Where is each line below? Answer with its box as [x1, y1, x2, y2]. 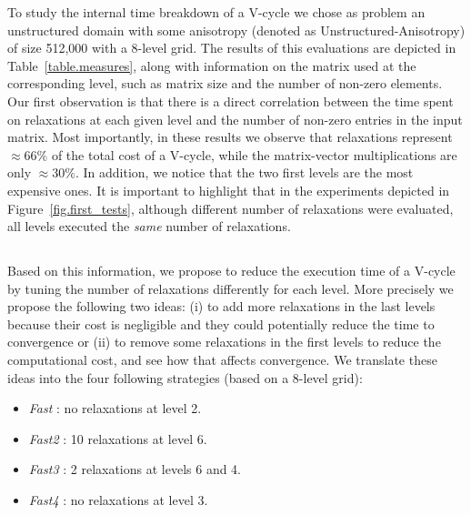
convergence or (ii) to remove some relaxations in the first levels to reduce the [7, 332, 441, 351]
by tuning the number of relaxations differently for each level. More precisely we [7, 278, 454, 298]
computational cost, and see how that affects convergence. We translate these [7, 350, 437, 369]
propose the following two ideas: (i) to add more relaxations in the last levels [7, 297, 436, 316]
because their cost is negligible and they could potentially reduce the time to [7, 314, 435, 333]
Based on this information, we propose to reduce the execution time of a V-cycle [7, 261, 456, 280]
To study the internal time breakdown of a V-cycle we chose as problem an [7, 3, 426, 21]
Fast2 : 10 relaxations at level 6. [28, 429, 207, 448]
